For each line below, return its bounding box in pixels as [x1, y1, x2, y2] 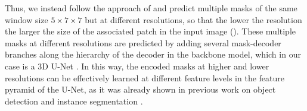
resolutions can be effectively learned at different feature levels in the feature [5, 71, 284, 84]
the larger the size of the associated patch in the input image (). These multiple [5, 25, 296, 37]
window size [5, 13, 48, 26]
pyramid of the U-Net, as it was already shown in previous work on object [5, 83, 276, 96]
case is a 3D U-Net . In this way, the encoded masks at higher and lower [5, 59, 269, 72]
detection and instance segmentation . [5, 94, 143, 107]
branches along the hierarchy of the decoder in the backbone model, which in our [5, 48, 301, 61]
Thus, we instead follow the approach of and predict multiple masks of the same [5, 2, 297, 14]
